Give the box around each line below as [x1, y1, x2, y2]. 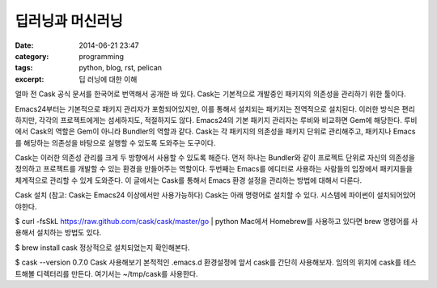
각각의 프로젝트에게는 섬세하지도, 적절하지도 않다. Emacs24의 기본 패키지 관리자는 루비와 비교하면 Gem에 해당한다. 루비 [38, 115, 418, 125]
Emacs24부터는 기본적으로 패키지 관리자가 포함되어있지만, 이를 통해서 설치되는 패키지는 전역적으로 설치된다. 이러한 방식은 [15, 104, 401, 113]
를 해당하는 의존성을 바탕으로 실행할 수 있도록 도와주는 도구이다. [15, 138, 216, 147]
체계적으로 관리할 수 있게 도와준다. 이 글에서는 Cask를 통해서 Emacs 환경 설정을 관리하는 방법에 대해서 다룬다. [15, 175, 363, 185]
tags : [15, 63, 33, 73]
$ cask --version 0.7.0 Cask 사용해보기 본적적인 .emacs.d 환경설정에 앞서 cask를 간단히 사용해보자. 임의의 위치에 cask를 [15, 257, 402, 267]
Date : [15, 40, 34, 50]
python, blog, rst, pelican [78, 63, 162, 73]
